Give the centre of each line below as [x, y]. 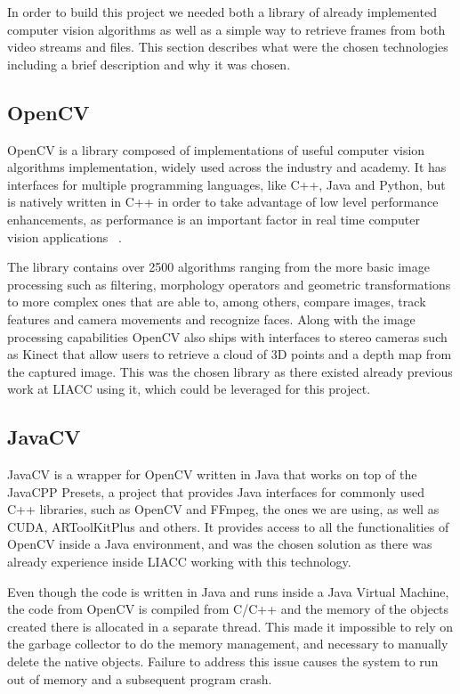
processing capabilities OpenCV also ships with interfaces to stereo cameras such [227, 336]
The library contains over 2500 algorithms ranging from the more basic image [218, 267]
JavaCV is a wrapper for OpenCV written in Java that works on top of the [212, 474]
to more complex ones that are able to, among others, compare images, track [217, 302]
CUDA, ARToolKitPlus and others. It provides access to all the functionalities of [228, 526]
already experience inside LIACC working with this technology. [179, 562]
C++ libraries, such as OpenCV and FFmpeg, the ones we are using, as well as [223, 509]
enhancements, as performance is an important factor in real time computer [214, 219]
